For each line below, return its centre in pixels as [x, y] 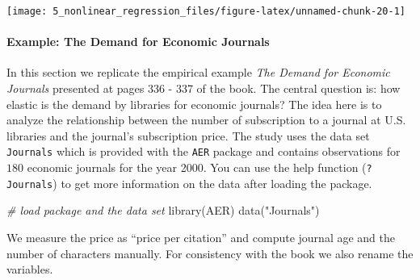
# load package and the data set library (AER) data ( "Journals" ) [163, 210]
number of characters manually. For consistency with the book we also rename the [210, 253]
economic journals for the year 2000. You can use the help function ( [197, 167]
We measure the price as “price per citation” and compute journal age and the [201, 237]
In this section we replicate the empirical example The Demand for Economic [198, 72]
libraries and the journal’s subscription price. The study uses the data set [188, 135]
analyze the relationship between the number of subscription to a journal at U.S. [206, 120]
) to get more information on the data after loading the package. [212, 183]
